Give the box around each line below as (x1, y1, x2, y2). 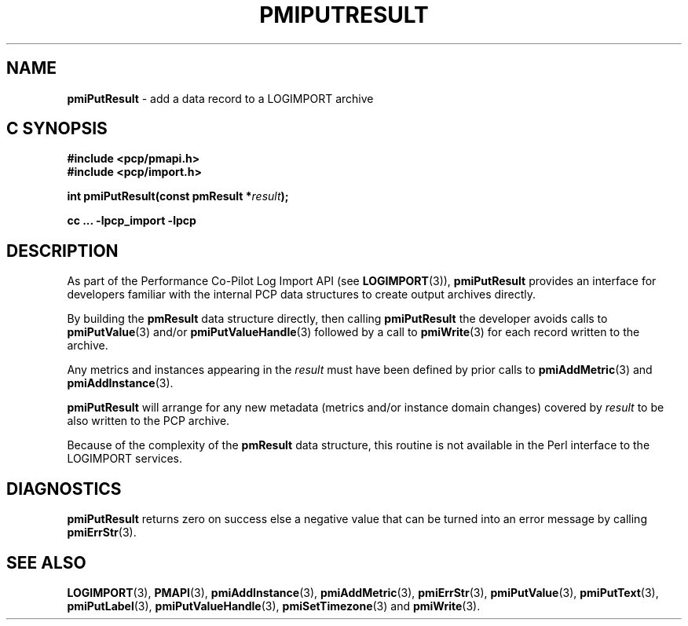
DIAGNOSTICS (6, 478, 122, 499)
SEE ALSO (6, 552, 86, 573)
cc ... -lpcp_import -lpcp (67, 214, 196, 228)
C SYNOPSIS (6, 119, 108, 139)
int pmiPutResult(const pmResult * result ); (67, 189, 289, 203)
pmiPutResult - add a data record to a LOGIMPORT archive (67, 91, 374, 105)
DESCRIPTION (6, 240, 119, 261)
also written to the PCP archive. (67, 414, 230, 428)
